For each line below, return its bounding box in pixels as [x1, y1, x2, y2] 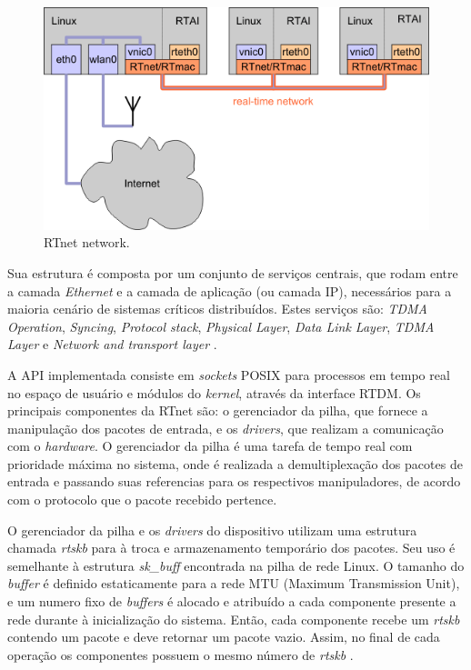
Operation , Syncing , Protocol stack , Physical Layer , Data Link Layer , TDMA [7, 316, 435, 335]
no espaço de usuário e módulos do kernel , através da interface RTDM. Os [7, 383, 421, 402]
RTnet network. [44, 233, 130, 252]
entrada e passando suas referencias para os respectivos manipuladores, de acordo [7, 472, 461, 491]
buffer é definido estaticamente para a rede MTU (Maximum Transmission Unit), [7, 574, 460, 593]
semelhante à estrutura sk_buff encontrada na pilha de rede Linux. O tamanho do [7, 555, 465, 575]
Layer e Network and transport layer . [7, 335, 217, 354]
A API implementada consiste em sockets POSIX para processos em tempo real [7, 365, 450, 384]
